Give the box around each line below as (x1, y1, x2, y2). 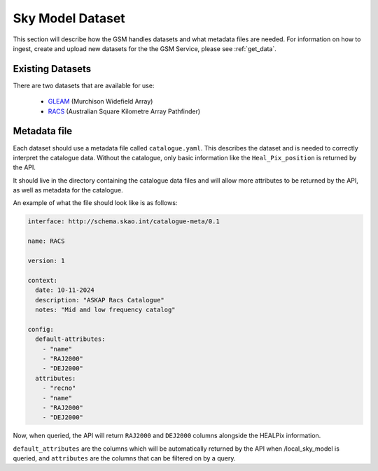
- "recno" (42, 384, 76, 392)
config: (27, 325, 54, 333)
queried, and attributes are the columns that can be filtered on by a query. (13, 454, 236, 463)
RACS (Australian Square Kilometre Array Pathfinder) (48, 107, 201, 115)
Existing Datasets (13, 63, 91, 75)
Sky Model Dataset (13, 10, 125, 26)
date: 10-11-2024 (35, 286, 94, 294)
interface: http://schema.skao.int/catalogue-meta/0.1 (27, 218, 220, 225)
